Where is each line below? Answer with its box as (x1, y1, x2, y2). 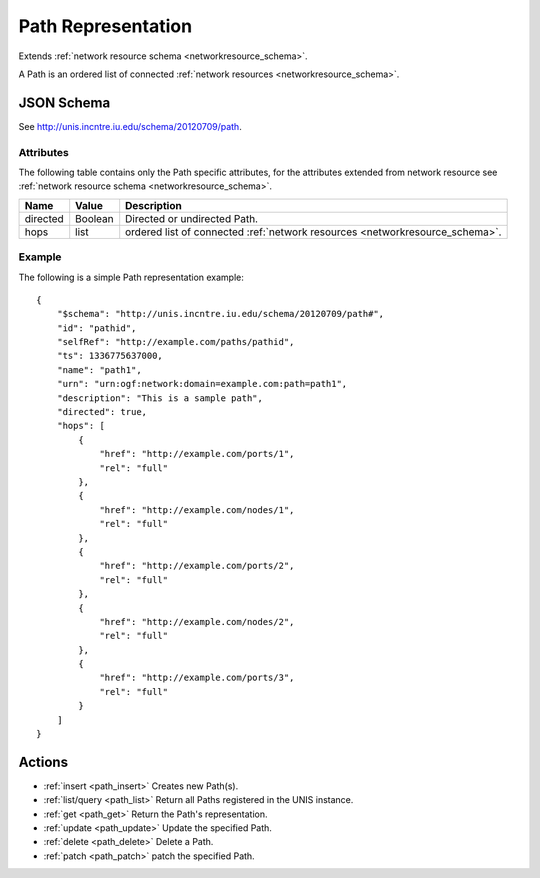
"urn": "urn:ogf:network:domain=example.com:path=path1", (56, 378, 348, 390)
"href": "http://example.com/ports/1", (99, 448, 295, 460)
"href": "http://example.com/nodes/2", (99, 616, 295, 627)
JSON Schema (18, 94, 111, 111)
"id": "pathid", (56, 322, 137, 334)
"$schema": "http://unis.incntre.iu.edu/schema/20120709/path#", (56, 308, 385, 320)
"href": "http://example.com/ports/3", (99, 672, 295, 684)
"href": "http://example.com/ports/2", (99, 560, 295, 572)
